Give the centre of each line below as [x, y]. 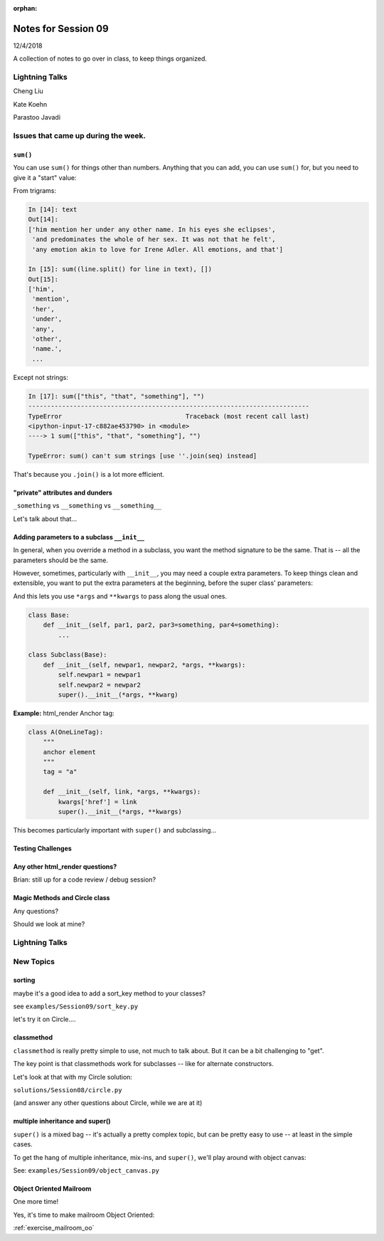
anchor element [69, 752]
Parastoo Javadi [37, 117]
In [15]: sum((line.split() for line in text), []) [120, 269]
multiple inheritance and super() [62, 1121]
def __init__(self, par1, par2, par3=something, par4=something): [161, 625]
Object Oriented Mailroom [52, 1189]
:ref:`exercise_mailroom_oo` [54, 1228]
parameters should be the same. [60, 560]
